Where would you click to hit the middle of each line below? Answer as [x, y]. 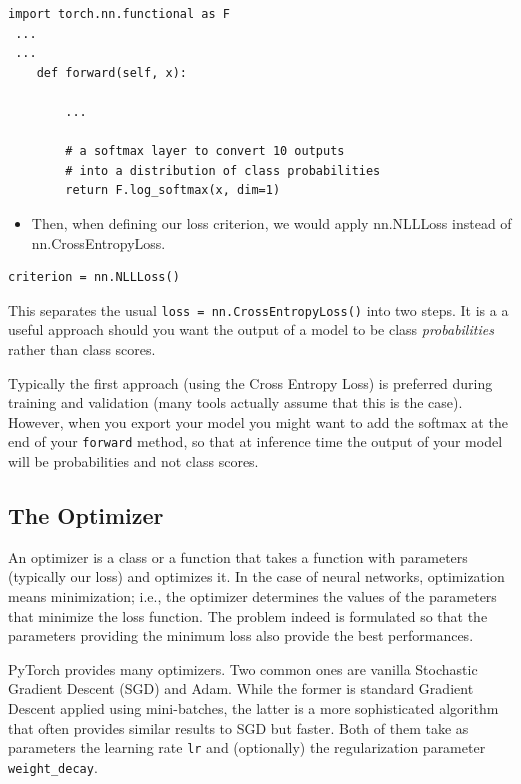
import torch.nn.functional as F [119, 14]
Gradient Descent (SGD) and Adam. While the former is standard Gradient [241, 688]
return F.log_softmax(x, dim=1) [173, 190]
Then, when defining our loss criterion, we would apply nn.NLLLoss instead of [271, 222]
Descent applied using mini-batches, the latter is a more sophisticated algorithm [253, 707]
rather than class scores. [82, 348]
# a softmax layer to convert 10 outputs [205, 151]
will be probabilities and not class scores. [133, 461]
